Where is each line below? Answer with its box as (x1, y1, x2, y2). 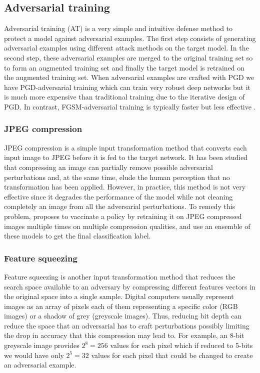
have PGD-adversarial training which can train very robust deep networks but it (4, 81, 250, 92)
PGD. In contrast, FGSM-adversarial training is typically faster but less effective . (4, 101, 256, 111)
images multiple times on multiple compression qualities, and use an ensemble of (4, 220, 250, 231)
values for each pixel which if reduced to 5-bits (110, 340, 253, 350)
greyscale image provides (4, 340, 79, 350)
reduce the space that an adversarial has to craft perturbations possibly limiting (4, 320, 249, 330)
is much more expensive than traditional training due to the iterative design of (4, 91, 245, 102)
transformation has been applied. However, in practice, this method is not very (4, 181, 246, 192)
